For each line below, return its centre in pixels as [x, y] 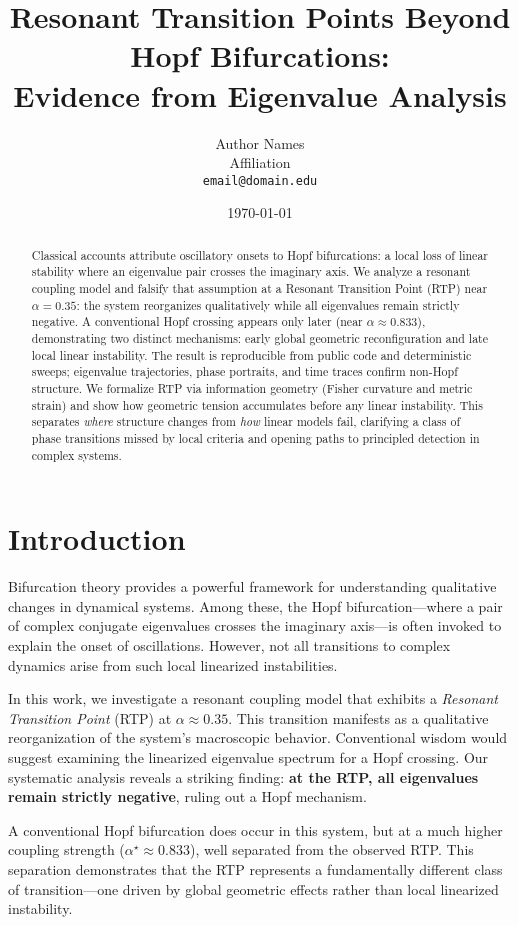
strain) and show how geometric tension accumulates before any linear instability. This [257, 404]
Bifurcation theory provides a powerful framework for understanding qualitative [252, 586]
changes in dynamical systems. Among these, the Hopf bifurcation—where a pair [255, 605]
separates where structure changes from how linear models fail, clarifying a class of [246, 421]
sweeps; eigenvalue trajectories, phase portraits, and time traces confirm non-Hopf [244, 371]
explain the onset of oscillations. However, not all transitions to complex [229, 644]
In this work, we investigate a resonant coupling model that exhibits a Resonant [253, 698]
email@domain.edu [260, 180]
